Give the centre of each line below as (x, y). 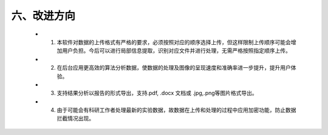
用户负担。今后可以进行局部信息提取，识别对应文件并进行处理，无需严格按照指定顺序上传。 (176, 51)
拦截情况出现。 (75, 119)
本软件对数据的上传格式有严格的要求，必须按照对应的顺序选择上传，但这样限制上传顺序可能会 (174, 42)
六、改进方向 (43, 16)
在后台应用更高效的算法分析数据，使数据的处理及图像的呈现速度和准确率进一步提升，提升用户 (174, 68)
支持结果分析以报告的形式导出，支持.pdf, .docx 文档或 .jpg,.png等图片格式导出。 (157, 93)
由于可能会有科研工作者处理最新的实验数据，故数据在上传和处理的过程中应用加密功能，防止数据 (176, 110)
